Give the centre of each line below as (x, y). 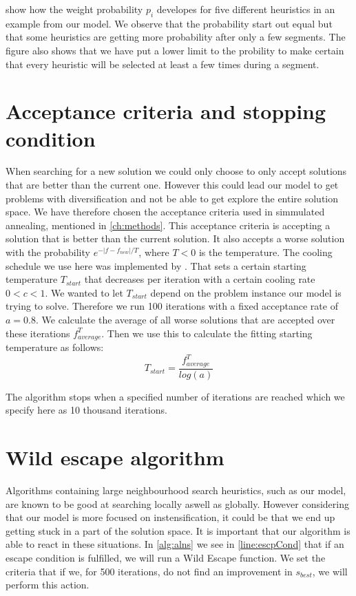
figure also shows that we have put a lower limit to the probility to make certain (175, 50)
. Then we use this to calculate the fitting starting (207, 333)
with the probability (48, 252)
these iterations (38, 333)
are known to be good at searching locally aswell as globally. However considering (177, 503)
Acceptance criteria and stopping (166, 111)
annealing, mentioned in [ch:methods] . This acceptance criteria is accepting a (168, 225)
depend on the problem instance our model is (246, 292)
